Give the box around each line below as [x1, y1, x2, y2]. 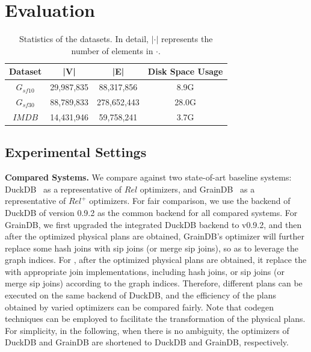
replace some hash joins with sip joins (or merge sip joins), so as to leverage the [5, 241, 299, 254]
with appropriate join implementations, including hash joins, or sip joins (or [5, 265, 285, 277]
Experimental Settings [5, 143, 147, 161]
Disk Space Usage [147, 65, 223, 78]
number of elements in [71, 44, 153, 57]
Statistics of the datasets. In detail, [19, 32, 149, 45]
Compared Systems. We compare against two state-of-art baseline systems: [5, 171, 292, 184]
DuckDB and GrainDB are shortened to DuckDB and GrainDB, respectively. [5, 336, 289, 348]
